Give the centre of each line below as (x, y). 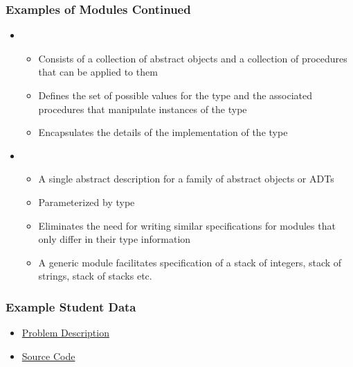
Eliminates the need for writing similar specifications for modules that (187, 225)
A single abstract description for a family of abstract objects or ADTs (186, 179)
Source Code (48, 356)
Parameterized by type (87, 202)
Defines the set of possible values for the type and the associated (175, 95)
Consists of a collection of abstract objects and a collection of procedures (193, 58)
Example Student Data (71, 306)
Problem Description (65, 333)
